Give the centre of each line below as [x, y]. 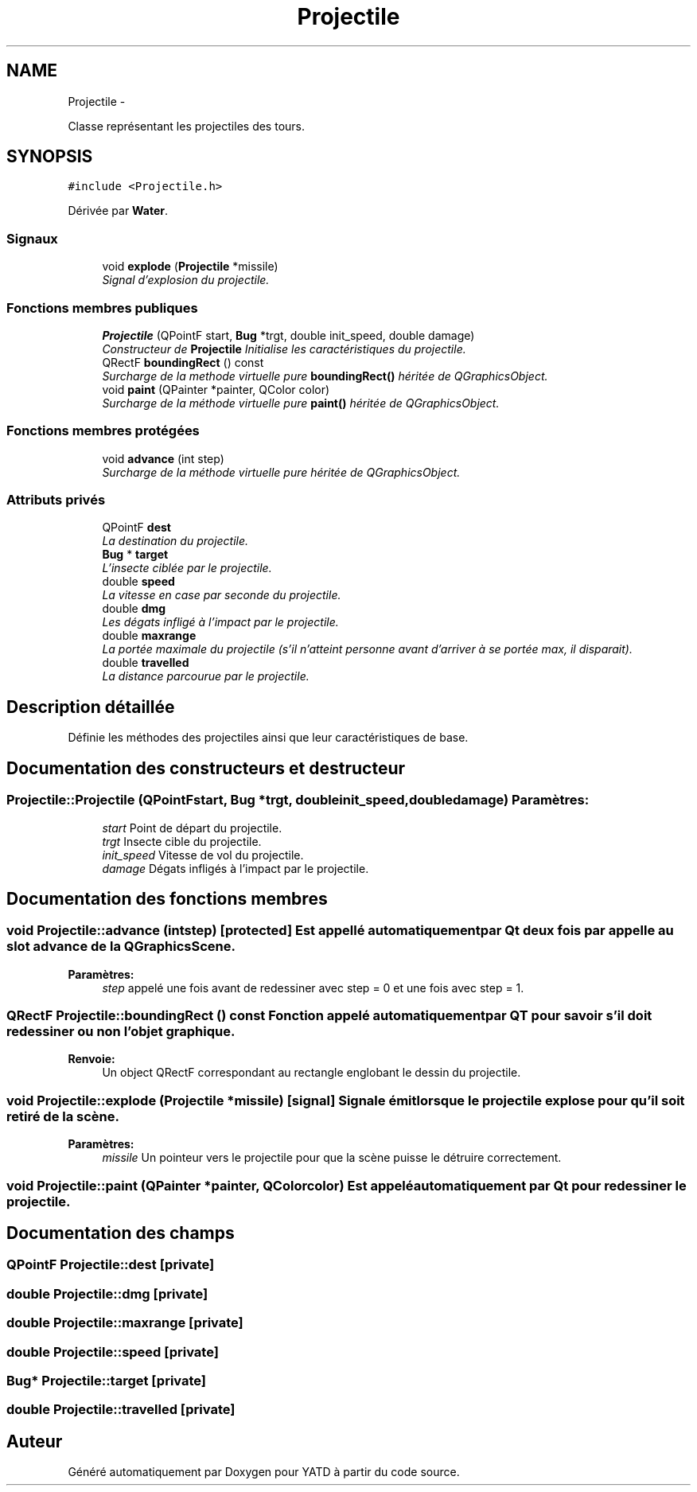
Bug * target [135, 555]
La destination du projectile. [175, 541]
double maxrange [149, 636]
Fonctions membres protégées [103, 431]
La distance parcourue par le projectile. [206, 676]
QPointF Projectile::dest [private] [111, 1265]
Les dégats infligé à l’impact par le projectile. [220, 622]
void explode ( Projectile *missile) [190, 267]
